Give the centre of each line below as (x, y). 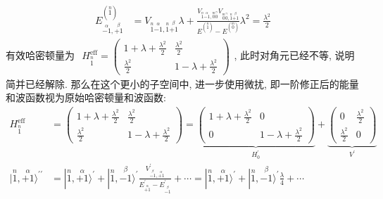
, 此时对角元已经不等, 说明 (294, 55)
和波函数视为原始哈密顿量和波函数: (86, 97)
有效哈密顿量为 (40, 55)
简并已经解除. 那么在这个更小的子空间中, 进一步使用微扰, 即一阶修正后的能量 (182, 83)
